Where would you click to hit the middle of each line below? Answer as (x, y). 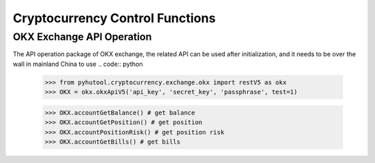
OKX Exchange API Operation (82, 37)
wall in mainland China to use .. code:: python (78, 64)
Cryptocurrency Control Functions (114, 18)
